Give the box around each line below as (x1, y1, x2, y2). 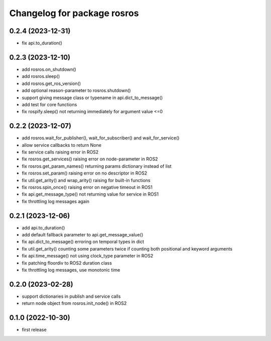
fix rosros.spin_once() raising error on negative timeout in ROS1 (22, 184, 153, 190)
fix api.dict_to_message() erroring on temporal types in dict (22, 239, 145, 245)
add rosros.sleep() (22, 73, 60, 79)
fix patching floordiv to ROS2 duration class (22, 260, 112, 266)
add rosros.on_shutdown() (22, 66, 76, 72)
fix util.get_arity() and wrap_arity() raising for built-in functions (22, 177, 151, 183)
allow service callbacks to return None (22, 142, 101, 148)
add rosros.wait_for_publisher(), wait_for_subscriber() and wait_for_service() (22, 135, 180, 141)
